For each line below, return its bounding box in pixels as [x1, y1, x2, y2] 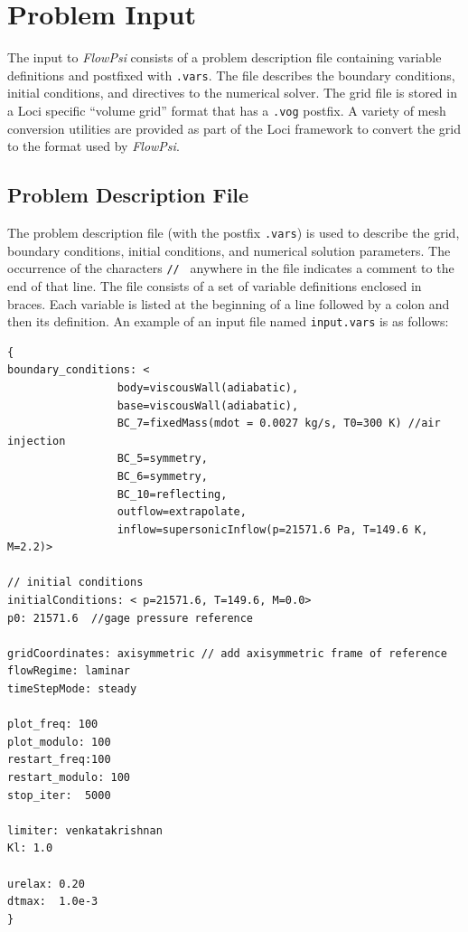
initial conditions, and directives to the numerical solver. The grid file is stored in [7, 83, 457, 102]
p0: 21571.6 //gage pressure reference [7, 611, 254, 625]
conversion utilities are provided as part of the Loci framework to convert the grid [7, 118, 462, 137]
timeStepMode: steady [7, 683, 137, 696]
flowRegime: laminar [7, 664, 131, 678]
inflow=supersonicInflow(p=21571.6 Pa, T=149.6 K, [117, 522, 428, 536]
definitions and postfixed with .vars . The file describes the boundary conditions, [7, 65, 455, 84]
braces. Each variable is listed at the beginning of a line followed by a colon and [7, 294, 450, 313]
